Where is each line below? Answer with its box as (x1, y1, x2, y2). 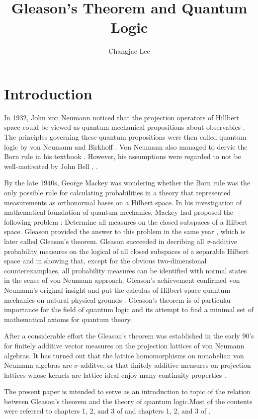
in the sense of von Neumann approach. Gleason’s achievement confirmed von (4, 275, 240, 285)
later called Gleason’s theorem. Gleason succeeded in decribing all (4, 236, 204, 246)
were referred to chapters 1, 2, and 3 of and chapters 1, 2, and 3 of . (4, 406, 211, 416)
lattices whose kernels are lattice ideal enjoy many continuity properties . (4, 369, 226, 380)
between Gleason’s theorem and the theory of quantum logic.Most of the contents (4, 396, 253, 406)
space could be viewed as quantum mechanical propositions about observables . (4, 122, 245, 132)
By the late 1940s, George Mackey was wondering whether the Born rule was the (4, 177, 251, 188)
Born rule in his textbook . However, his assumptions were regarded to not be (4, 151, 241, 162)
